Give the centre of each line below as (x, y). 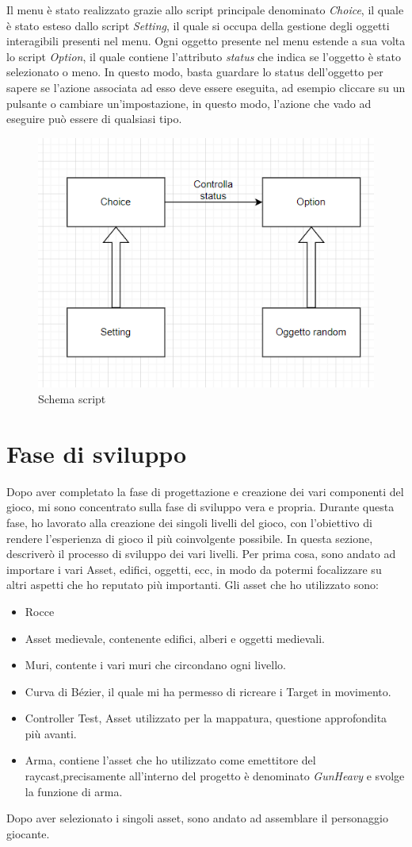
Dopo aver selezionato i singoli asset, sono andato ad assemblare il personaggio (197, 818)
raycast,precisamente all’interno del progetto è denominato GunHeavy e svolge (215, 776)
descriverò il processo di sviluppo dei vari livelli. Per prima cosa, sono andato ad (201, 554)
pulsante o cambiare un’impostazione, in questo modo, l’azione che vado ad (189, 103)
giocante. (28, 833)
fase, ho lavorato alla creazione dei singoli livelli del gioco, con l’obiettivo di (189, 522)
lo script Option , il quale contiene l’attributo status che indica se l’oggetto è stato (204, 56)
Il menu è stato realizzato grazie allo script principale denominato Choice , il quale (205, 10)
